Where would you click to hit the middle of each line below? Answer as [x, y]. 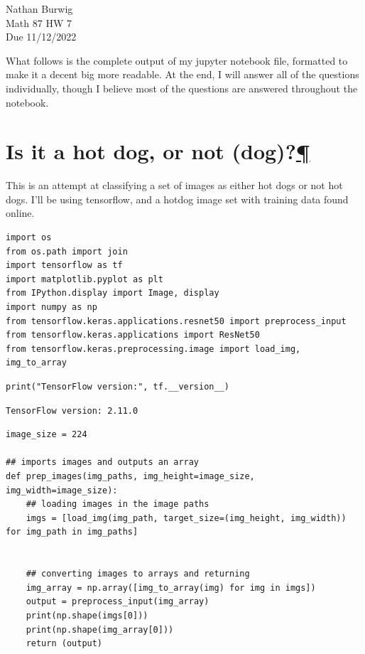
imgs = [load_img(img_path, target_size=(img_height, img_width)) [186, 518]
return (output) [64, 644]
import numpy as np [51, 307]
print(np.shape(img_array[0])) [100, 629]
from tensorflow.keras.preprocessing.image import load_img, [153, 349]
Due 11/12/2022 [41, 37]
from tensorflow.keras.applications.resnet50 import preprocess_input [176, 321]
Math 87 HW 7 [39, 22]
